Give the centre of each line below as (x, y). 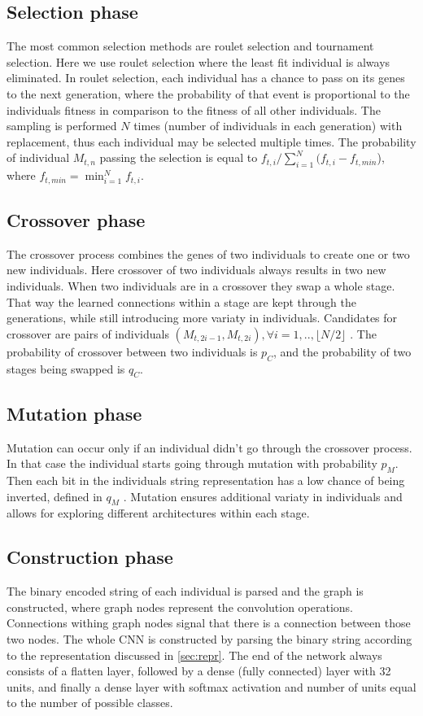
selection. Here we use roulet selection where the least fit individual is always (198, 61)
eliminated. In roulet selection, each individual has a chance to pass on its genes (206, 78)
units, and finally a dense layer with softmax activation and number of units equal (211, 686)
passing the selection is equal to (179, 157)
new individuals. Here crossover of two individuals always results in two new (196, 270)
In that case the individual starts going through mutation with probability (192, 463)
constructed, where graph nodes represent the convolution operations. (180, 607)
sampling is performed (62, 126)
